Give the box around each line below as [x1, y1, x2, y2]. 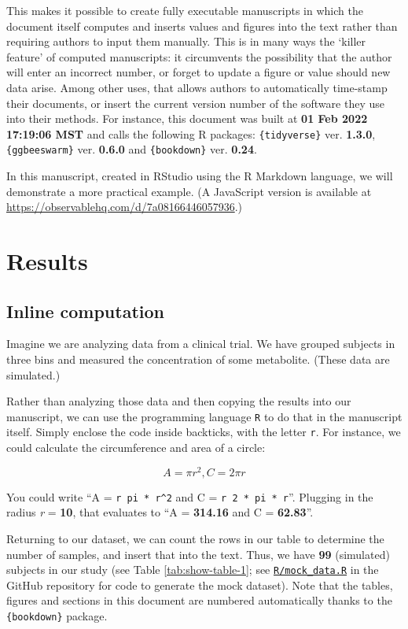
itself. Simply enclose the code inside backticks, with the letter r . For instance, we [6, 424, 401, 440]
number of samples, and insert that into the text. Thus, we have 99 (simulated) [6, 546, 390, 562]
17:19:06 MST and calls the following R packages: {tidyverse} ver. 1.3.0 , [6, 125, 376, 142]
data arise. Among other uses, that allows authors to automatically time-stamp [6, 79, 388, 95]
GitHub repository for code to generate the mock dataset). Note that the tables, [6, 576, 393, 593]
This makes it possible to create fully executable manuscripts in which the [6, 2, 363, 18]
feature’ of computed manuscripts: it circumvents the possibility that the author [6, 48, 392, 65]
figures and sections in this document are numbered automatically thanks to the [6, 592, 392, 609]
